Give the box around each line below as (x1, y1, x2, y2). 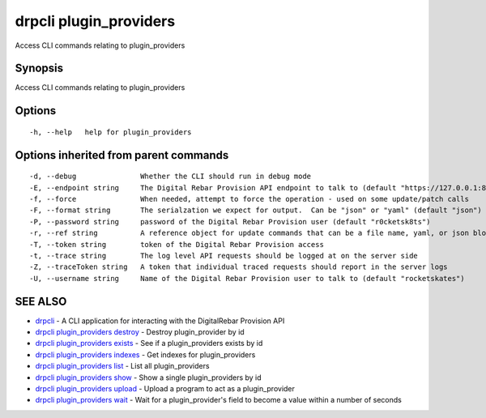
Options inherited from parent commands (15, 148, 229, 162)
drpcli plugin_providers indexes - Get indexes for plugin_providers (35, 349, 256, 360)
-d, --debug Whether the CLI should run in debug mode (29, 172, 312, 181)
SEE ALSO (15, 294, 67, 308)
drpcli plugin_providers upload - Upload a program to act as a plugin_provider (35, 384, 296, 394)
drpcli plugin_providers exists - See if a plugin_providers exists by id (35, 339, 263, 348)
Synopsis (15, 62, 64, 75)
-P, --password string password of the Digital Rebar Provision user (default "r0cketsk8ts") (29, 217, 431, 226)
